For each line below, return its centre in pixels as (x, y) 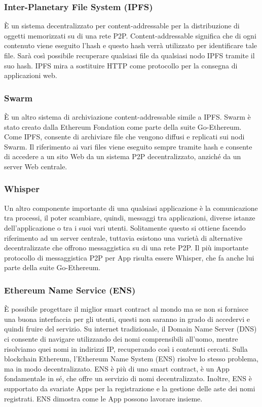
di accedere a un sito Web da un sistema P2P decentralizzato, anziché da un (123, 156)
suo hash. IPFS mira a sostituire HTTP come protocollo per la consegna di (121, 65)
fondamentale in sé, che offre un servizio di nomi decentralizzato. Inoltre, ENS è (128, 378)
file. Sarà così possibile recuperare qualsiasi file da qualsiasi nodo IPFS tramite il (129, 55)
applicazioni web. (31, 75)
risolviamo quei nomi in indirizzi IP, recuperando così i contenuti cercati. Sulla (126, 348)
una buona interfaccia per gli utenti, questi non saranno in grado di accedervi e (127, 319)
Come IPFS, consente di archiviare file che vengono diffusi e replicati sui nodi (124, 137)
